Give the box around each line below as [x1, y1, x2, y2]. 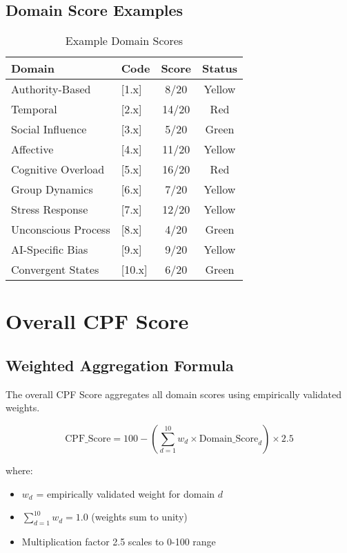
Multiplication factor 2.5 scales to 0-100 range [21, 534, 216, 548]
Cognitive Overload [11, 161, 105, 178]
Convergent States [11, 261, 99, 278]
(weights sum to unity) [91, 509, 188, 524]
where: [6, 462, 33, 477]
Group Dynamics [11, 181, 93, 198]
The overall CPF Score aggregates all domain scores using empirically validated [6, 386, 341, 401]
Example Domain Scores [65, 32, 184, 49]
